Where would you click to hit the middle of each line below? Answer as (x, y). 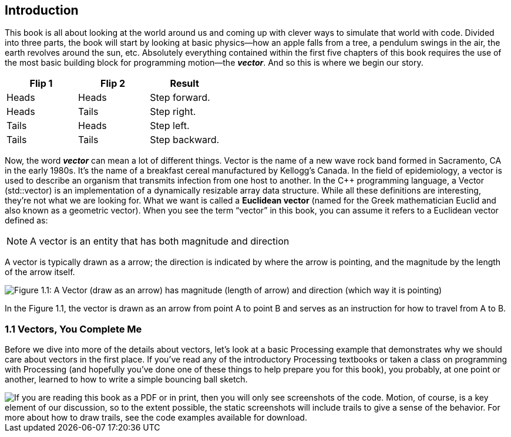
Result (184, 84)
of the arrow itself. (40, 272)
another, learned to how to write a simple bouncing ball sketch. (126, 380)
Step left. (170, 126)
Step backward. (185, 140)
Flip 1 (41, 84)
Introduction (42, 10)
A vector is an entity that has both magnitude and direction (160, 241)
